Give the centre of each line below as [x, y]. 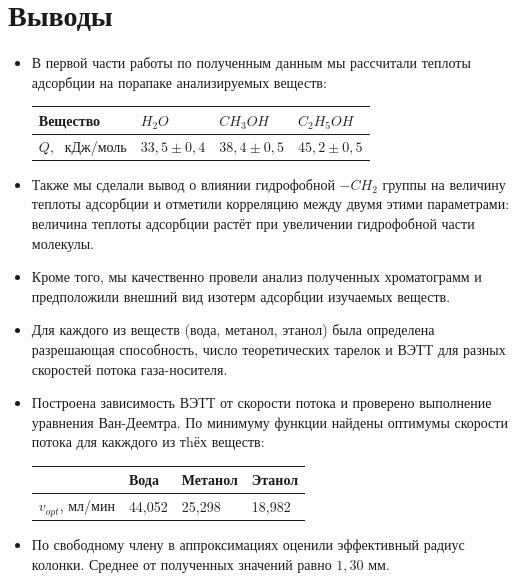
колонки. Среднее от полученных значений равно [181, 563]
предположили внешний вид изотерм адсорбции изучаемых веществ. [241, 295]
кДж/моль [95, 145]
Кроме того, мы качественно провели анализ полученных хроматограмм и [256, 276]
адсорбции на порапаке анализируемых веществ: [179, 81]
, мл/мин [87, 505]
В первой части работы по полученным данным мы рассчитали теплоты [251, 62]
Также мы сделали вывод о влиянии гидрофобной [183, 183]
